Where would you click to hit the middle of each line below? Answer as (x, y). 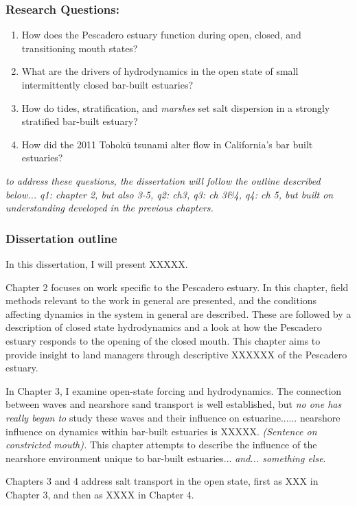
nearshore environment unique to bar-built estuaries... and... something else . (166, 458)
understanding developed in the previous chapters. (110, 208)
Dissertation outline (61, 238)
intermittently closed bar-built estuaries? (107, 84)
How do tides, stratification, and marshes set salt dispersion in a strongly (176, 107)
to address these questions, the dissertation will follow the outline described (163, 180)
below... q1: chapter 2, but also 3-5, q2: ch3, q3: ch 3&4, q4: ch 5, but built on (170, 194)
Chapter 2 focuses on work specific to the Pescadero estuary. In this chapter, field (177, 287)
